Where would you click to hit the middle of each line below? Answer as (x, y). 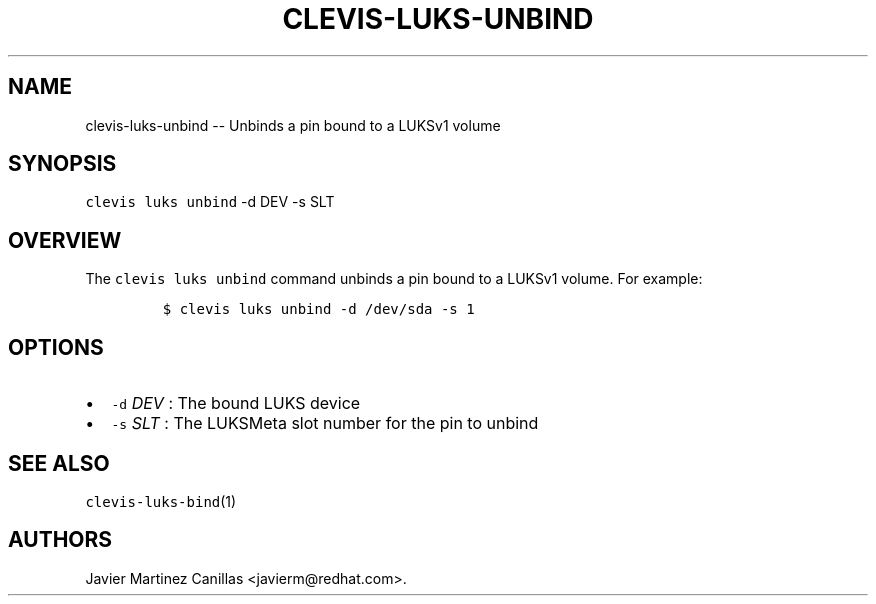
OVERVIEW (65, 240)
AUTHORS (60, 540)
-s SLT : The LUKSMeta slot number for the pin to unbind (325, 423)
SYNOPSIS (62, 164)
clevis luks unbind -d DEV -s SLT (210, 202)
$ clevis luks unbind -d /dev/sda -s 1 (318, 309)
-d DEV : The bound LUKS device (236, 403)
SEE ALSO (59, 463)
